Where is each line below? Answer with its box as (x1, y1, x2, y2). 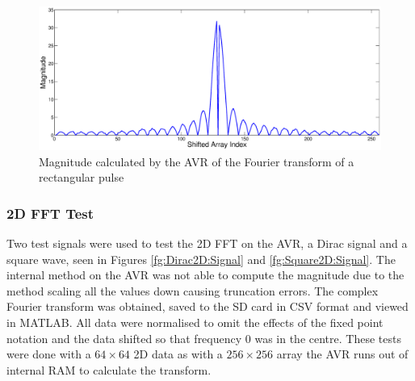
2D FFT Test (6, 203, 94, 223)
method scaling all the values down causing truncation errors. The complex (6, 282, 379, 299)
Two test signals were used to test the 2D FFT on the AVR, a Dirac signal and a (6, 235, 408, 252)
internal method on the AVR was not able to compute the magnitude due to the (6, 266, 405, 283)
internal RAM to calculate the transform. (6, 361, 212, 378)
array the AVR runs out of (276, 345, 409, 362)
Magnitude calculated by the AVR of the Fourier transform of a (39, 153, 354, 170)
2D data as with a (133, 345, 223, 362)
